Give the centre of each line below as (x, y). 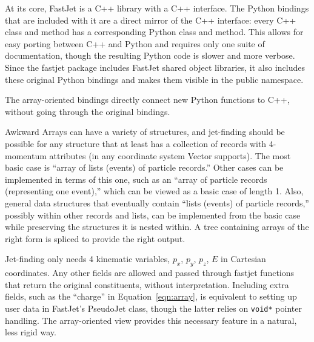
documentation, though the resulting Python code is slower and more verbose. (150, 55)
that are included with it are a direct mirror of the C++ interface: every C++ (151, 20)
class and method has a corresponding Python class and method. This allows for (154, 32)
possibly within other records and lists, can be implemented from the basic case (153, 215)
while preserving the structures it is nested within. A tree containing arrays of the (157, 227)
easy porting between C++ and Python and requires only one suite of (135, 43)
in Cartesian (243, 259)
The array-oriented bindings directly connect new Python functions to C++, (147, 100)
